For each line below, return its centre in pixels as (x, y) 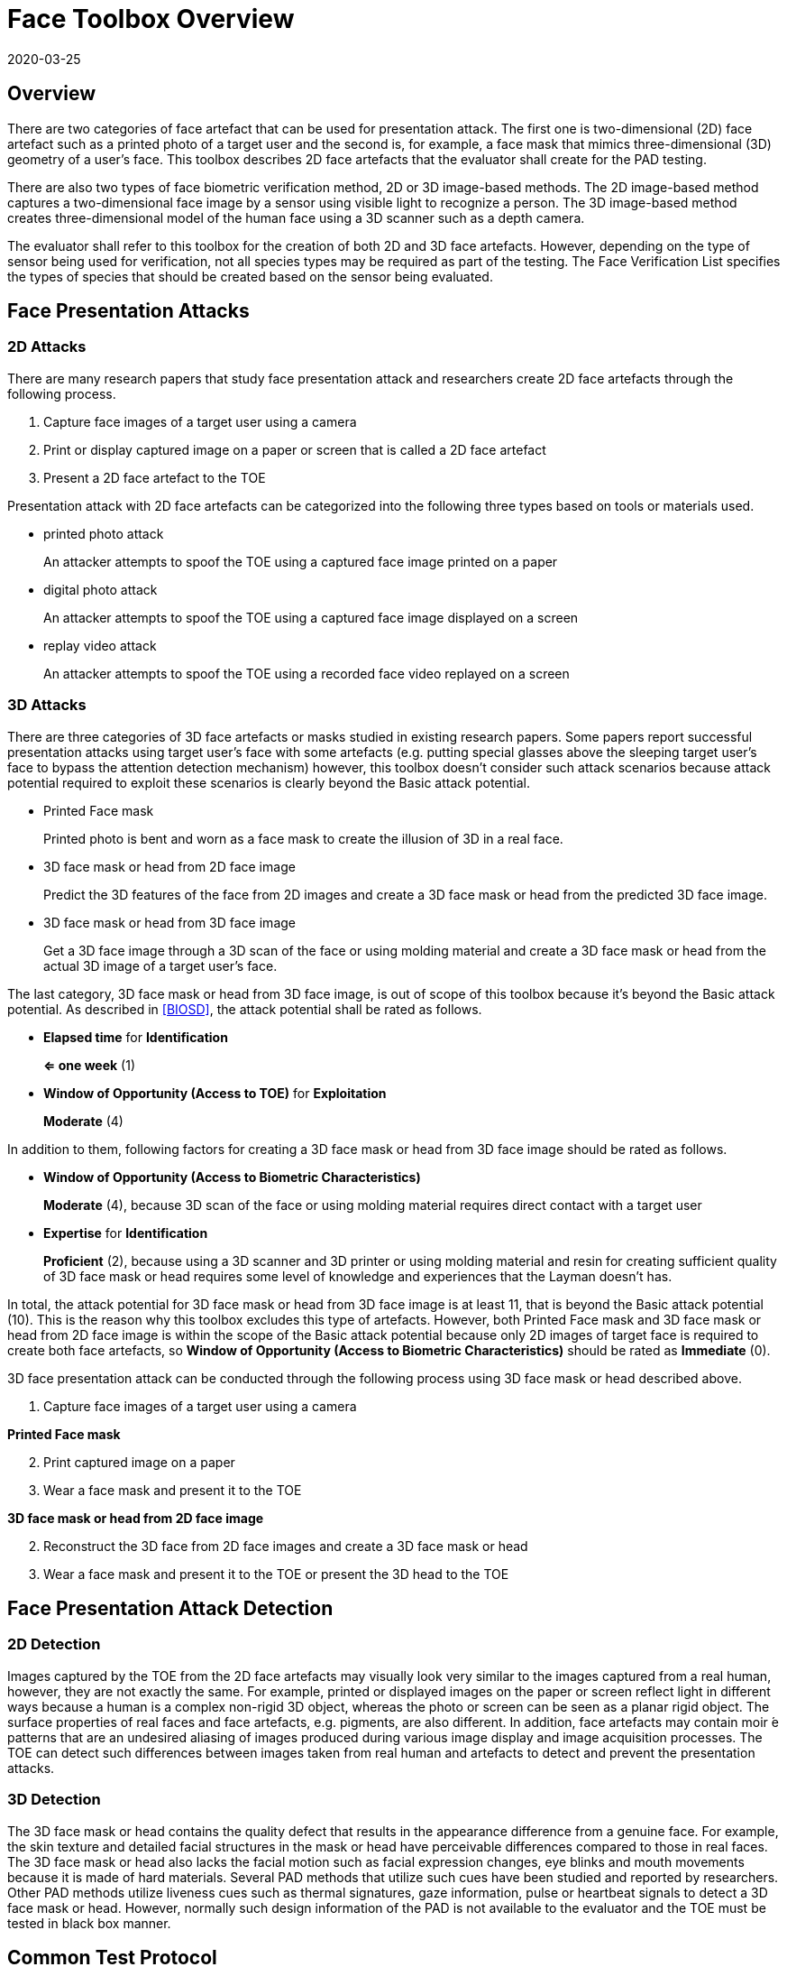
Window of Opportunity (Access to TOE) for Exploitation (215, 1093)
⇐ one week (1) (89, 1065)
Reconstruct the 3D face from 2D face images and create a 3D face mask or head (286, 1546)
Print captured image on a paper (139, 1462)
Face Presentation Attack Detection (170, 1608)
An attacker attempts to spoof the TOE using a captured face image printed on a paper (301, 561)
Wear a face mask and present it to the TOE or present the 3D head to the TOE (276, 1574)
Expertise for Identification (126, 1233)
